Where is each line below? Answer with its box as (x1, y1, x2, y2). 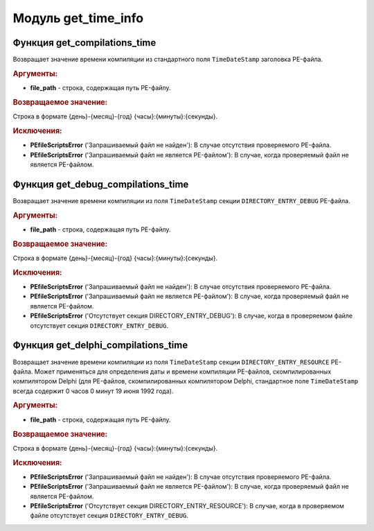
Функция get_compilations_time (12, 37, 157, 49)
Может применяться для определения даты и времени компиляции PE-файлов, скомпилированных (34, 367, 332, 376)
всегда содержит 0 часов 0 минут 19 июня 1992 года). (12, 387, 174, 395)
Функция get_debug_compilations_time (12, 178, 189, 190)
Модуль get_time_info (12, 10, 144, 26)
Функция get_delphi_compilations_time (12, 340, 188, 351)
